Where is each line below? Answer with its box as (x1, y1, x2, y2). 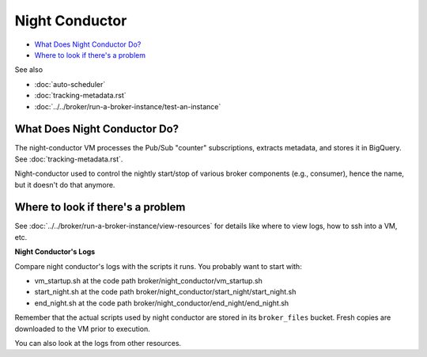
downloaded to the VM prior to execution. (14, 324, 150, 333)
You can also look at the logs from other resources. (14, 339, 182, 348)
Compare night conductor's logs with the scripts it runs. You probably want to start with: (14, 261, 302, 271)
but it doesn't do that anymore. (14, 180, 115, 189)
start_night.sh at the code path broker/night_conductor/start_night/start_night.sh (34, 287, 297, 297)
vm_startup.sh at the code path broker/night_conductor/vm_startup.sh (34, 276, 263, 286)
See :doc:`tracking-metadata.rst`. (14, 154, 123, 164)
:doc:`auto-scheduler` (34, 79, 106, 89)
